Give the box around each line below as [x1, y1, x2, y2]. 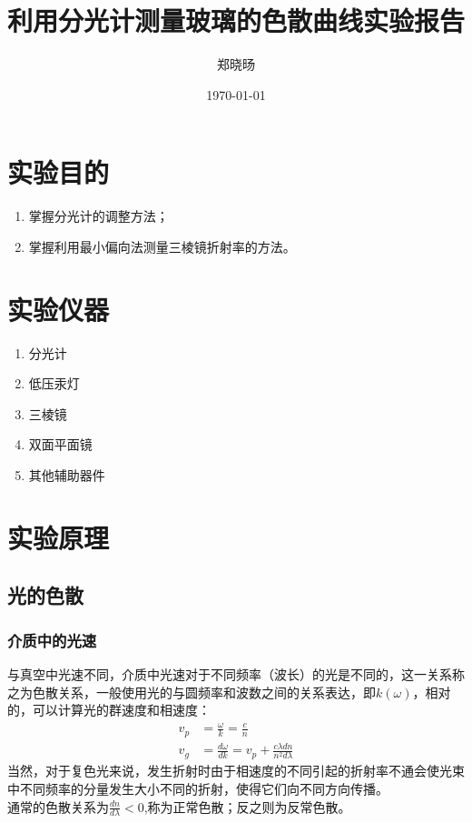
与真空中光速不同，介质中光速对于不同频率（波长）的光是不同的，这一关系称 [7, 664, 465, 683]
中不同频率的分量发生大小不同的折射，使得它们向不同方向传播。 [7, 778, 388, 798]
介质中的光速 [7, 628, 97, 651]
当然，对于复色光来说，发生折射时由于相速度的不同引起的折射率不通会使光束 [7, 761, 465, 780]
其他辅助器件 [28, 465, 105, 484]
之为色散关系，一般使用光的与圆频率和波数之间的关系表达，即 [7, 682, 376, 701]
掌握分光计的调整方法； [28, 206, 169, 226]
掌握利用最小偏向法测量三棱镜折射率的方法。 [28, 236, 296, 256]
